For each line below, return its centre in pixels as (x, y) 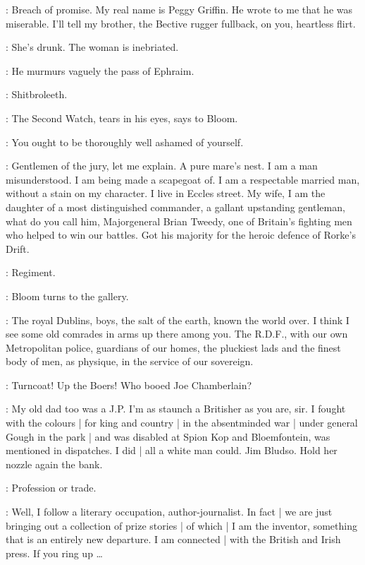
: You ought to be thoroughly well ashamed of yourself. (125, 142)
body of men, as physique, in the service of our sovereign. (130, 361)
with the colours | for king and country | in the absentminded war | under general (182, 423)
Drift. (18, 248)
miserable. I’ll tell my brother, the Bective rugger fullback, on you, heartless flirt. (181, 23)
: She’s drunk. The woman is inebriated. (92, 47)
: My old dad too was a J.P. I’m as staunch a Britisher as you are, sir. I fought (176, 409)
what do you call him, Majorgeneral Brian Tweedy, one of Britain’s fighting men (179, 221)
